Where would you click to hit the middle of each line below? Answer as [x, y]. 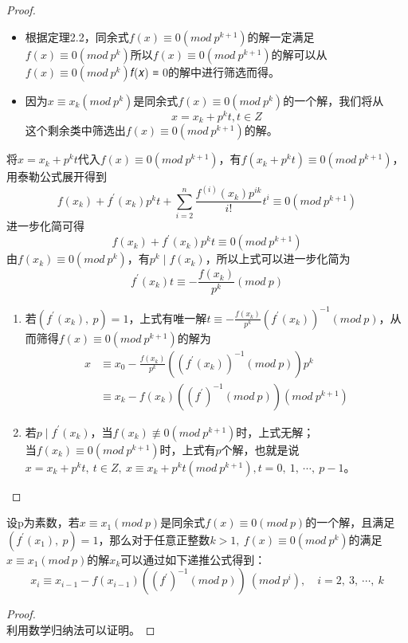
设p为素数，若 [43, 522]
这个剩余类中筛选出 [75, 130]
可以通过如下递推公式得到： [193, 559]
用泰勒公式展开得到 [57, 176]
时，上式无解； [275, 431]
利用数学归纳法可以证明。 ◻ [81, 630]
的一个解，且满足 [350, 522]
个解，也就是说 [260, 449]
